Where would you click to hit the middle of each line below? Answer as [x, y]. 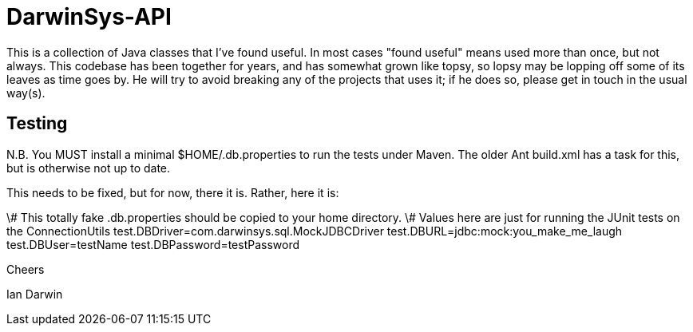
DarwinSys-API [89, 17]
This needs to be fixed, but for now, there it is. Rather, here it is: [173, 192]
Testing [37, 124]
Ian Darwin [35, 294]
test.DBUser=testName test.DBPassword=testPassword [153, 244]
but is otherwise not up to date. [89, 168]
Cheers [26, 269]
